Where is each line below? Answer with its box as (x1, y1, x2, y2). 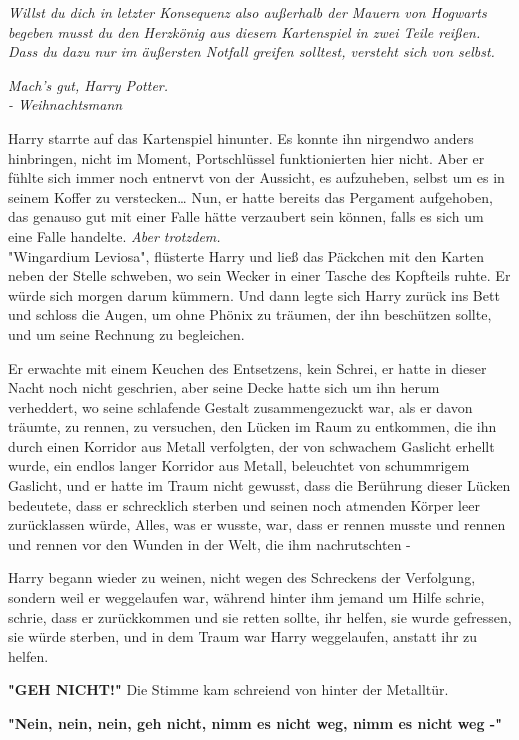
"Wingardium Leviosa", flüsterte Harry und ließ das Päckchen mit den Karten (8, 245, 485, 266)
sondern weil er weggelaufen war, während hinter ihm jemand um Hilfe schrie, (8, 587, 485, 608)
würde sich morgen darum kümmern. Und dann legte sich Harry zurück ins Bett (8, 284, 500, 305)
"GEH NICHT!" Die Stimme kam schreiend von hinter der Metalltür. (8, 679, 449, 700)
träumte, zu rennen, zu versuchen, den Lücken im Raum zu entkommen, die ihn (8, 416, 497, 437)
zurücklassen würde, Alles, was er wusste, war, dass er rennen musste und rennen (8, 514, 506, 535)
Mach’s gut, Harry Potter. (8, 74, 169, 95)
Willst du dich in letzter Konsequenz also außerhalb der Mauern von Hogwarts (8, 2, 487, 22)
